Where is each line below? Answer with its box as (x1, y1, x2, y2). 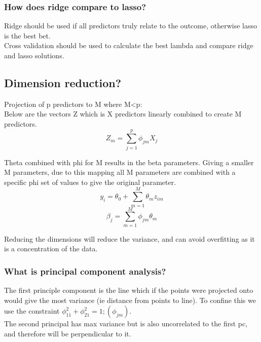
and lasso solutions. (4, 50, 64, 60)
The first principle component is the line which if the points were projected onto (4, 285, 253, 295)
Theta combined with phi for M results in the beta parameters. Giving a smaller (4, 157, 254, 167)
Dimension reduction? (4, 74, 122, 90)
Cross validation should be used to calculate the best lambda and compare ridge (4, 40, 253, 51)
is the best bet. (4, 30, 51, 41)
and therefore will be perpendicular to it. (4, 328, 131, 338)
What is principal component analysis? (4, 264, 166, 277)
